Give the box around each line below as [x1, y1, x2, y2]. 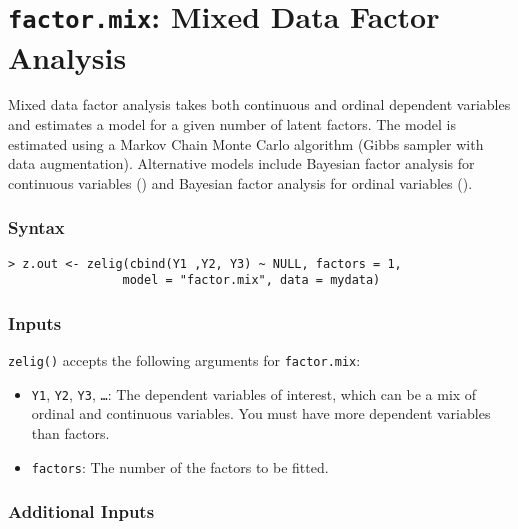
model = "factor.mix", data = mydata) [122, 273, 381, 288]
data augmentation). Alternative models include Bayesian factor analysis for [8, 153, 475, 174]
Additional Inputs [8, 499, 155, 524]
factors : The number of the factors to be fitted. [31, 456, 329, 477]
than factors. [31, 423, 110, 444]
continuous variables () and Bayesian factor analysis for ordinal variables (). [8, 172, 473, 193]
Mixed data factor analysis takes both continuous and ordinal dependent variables [8, 94, 511, 115]
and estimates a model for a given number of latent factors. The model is [8, 114, 456, 135]
